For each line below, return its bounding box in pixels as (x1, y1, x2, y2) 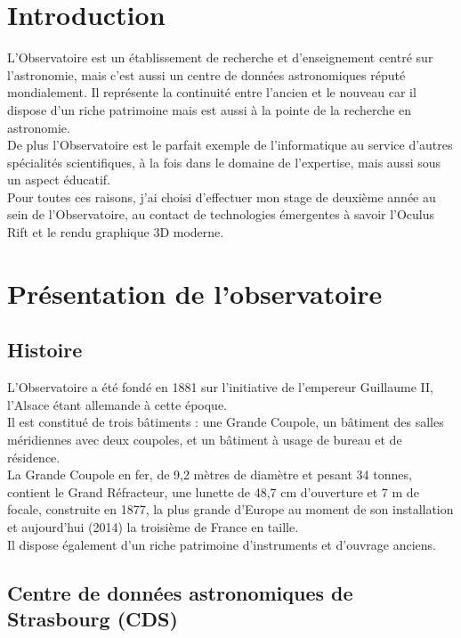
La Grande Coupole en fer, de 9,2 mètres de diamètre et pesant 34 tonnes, (7, 465, 412, 484)
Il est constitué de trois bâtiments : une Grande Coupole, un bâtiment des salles (7, 413, 444, 431)
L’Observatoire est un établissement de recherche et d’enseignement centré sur (7, 48, 433, 67)
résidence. (7, 447, 61, 466)
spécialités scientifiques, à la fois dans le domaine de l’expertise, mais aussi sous (7, 152, 441, 171)
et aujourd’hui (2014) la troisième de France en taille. (7, 517, 299, 536)
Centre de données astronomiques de (7, 578, 353, 606)
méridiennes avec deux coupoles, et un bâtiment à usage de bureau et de (7, 430, 402, 449)
